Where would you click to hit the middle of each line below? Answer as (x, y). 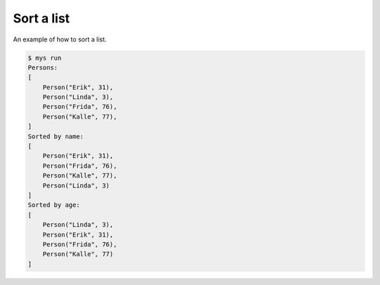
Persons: (43, 67)
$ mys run (45, 58)
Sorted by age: (54, 205)
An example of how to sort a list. (60, 39)
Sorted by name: (56, 136)
